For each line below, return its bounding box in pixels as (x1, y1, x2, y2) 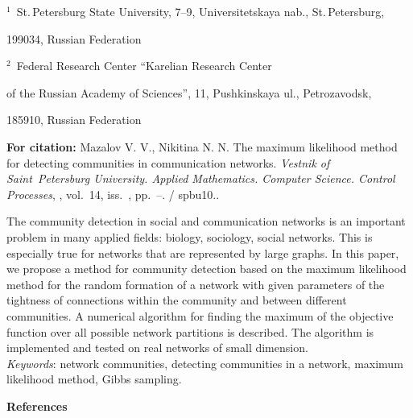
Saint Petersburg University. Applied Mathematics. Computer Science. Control (6, 170, 395, 187)
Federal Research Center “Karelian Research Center (16, 57, 272, 74)
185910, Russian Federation (6, 111, 142, 128)
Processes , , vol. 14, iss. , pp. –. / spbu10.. (6, 185, 220, 202)
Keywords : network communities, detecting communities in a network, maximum (6, 354, 403, 371)
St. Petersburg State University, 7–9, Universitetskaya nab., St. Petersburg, (16, 3, 385, 19)
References (6, 397, 68, 414)
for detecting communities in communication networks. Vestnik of (6, 154, 330, 171)
